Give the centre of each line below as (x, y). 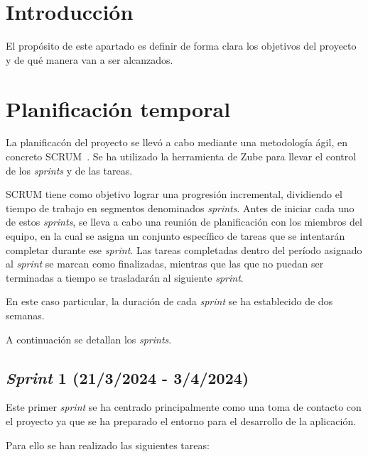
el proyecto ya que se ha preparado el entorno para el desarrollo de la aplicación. (181, 420)
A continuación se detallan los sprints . (89, 339)
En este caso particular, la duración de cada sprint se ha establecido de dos (169, 301)
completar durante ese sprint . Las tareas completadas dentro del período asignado (184, 249)
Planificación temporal (118, 108)
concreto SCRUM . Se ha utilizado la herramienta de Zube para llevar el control (181, 156)
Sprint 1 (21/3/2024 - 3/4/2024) (128, 377)
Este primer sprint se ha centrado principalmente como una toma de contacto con (184, 407)
